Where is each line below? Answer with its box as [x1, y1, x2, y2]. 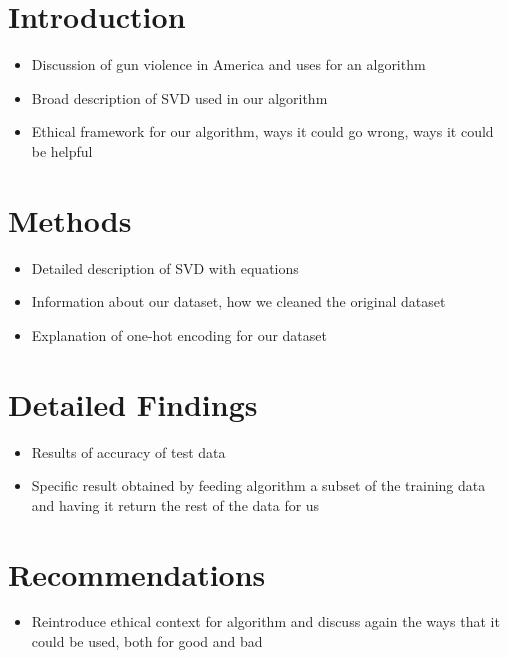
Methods [8, 199, 132, 240]
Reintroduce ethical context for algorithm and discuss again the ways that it [31, 611, 500, 632]
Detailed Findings [8, 383, 258, 424]
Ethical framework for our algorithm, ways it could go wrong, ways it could [31, 121, 494, 142]
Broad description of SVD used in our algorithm [31, 87, 328, 108]
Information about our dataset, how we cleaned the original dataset [31, 291, 446, 312]
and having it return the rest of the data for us [31, 494, 320, 515]
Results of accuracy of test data [31, 441, 226, 462]
